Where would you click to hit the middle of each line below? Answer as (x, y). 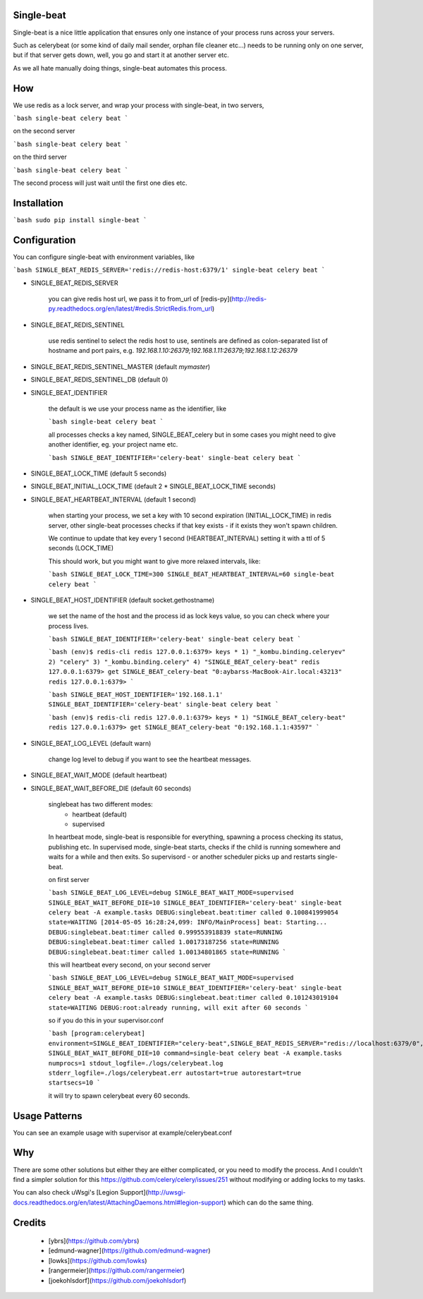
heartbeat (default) (99, 814)
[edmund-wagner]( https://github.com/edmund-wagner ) (129, 1251)
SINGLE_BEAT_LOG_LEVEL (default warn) (91, 743)
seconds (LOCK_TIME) (81, 548)
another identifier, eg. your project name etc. (113, 445)
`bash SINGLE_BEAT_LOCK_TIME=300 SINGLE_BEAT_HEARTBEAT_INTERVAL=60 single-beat (191, 574)
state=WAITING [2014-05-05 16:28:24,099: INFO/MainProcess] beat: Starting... (188, 922)
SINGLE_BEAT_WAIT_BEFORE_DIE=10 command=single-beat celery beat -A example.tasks (195, 1053)
